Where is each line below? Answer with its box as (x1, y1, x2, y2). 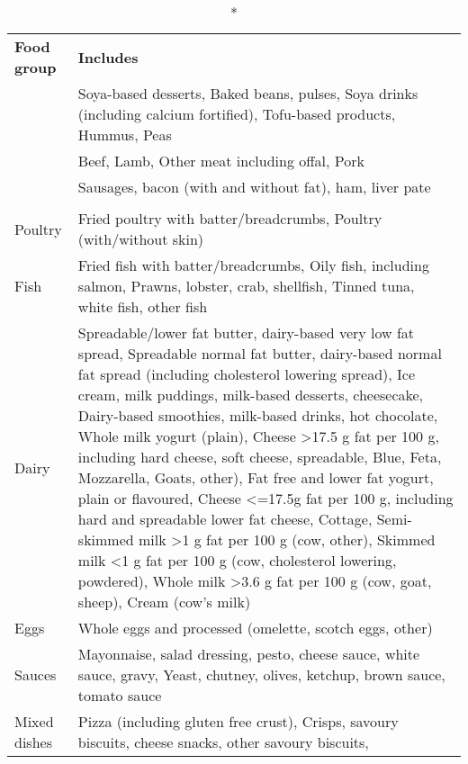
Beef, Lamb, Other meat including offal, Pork (77, 150, 364, 171)
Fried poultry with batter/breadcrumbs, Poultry (77, 208, 382, 229)
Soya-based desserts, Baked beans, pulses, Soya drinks (77, 83, 418, 103)
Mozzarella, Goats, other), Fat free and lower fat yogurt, (77, 467, 434, 488)
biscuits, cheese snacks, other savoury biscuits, (77, 732, 369, 752)
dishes (14, 732, 52, 752)
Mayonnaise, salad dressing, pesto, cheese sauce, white (77, 643, 420, 664)
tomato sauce (77, 685, 162, 706)
